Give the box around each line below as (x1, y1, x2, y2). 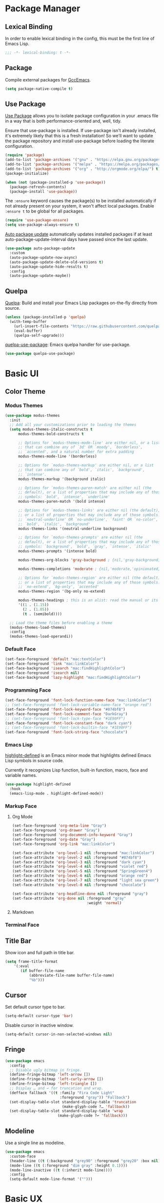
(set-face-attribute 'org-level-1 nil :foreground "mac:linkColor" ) (12, 850, 155, 855)
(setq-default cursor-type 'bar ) (5, 1014, 73, 1018)
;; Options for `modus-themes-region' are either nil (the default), (18, 575, 163, 580)
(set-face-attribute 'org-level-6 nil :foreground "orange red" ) (12, 873, 148, 879)
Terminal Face (5, 921, 40, 928)
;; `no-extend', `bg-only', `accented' (18, 585, 99, 589)
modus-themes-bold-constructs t (18, 431, 84, 436)
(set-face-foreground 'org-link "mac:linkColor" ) (12, 841, 116, 847)
